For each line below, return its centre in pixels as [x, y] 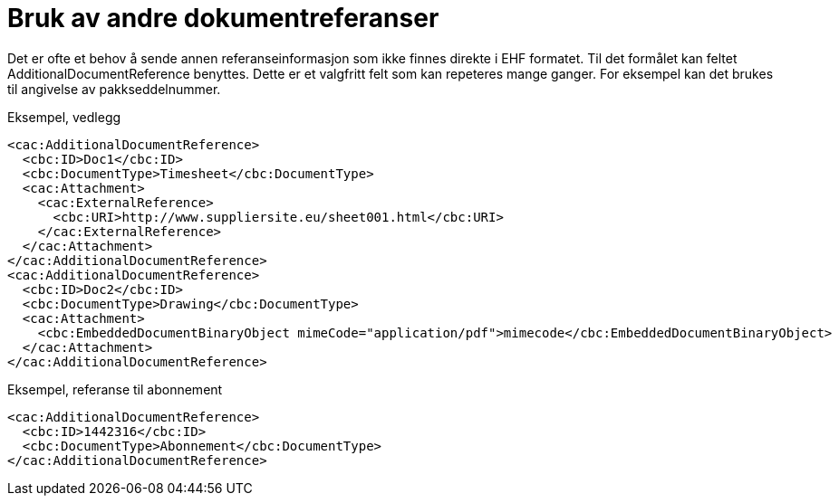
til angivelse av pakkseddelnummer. [114, 89]
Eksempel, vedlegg [64, 117]
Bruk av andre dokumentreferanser [223, 18]
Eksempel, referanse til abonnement [115, 389]
